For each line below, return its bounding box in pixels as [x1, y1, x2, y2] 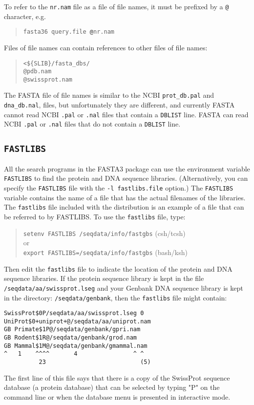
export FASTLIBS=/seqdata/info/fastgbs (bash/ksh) [23, 247, 188, 257]
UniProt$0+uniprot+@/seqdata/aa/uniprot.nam [4, 318, 151, 325]
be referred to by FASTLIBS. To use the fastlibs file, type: [4, 212, 186, 222]
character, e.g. [4, 11, 46, 21]
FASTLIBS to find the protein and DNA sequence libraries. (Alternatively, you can [4, 173, 248, 183]
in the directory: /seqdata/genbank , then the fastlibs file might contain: [4, 292, 227, 302]
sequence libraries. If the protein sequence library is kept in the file [4, 273, 204, 283]
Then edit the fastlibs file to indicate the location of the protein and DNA [4, 263, 233, 274]
